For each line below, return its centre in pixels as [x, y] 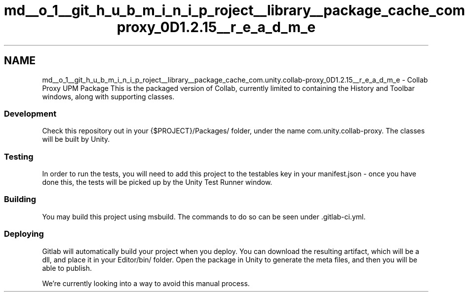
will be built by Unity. [76, 139]
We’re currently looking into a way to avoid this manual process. [146, 283]
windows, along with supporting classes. [108, 96]
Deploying [24, 234]
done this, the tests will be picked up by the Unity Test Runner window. [157, 182]
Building [20, 199]
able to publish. [67, 268]
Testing [19, 156]
